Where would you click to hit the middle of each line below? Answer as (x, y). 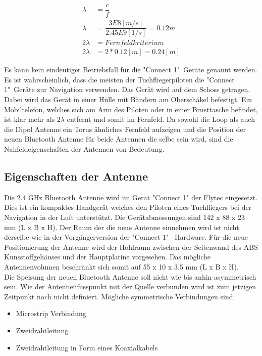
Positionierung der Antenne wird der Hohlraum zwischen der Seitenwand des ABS (131, 247)
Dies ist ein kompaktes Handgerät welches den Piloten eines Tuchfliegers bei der (128, 207)
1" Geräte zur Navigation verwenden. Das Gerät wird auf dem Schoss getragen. (127, 89)
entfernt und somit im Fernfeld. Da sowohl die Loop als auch (161, 119)
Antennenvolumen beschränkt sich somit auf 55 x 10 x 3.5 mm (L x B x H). (121, 266)
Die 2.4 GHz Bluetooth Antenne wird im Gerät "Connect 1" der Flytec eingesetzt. (131, 197)
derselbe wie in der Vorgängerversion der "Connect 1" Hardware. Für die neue (126, 237)
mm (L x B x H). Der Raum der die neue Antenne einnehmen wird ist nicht (122, 227)
